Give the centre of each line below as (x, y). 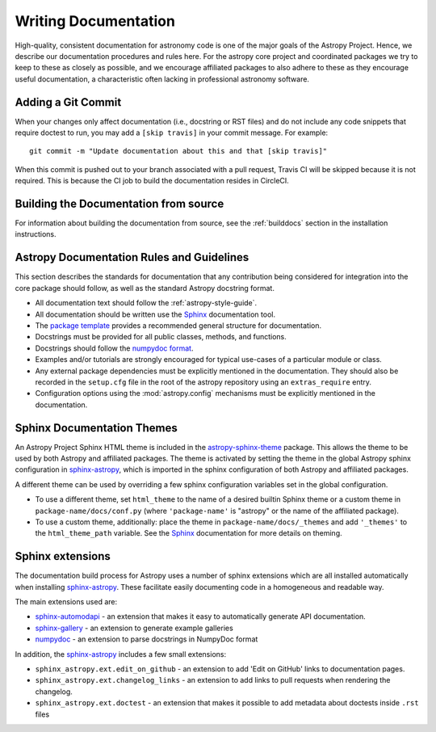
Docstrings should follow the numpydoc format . (114, 348)
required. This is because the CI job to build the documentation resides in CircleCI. (152, 181)
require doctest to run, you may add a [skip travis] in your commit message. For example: (172, 133)
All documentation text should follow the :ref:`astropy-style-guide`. (146, 303)
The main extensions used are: (66, 602)
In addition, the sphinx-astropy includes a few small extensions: (120, 654)
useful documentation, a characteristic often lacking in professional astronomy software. (162, 79)
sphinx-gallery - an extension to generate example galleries (134, 628)
